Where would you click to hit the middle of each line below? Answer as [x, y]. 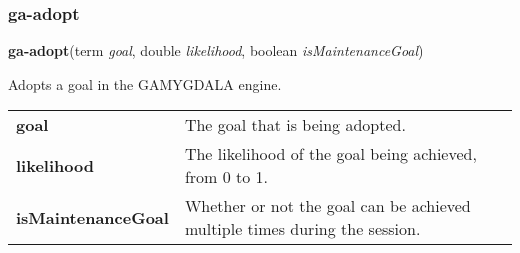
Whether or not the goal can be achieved [327, 206]
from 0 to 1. [226, 177]
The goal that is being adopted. [295, 125]
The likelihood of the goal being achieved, [330, 154]
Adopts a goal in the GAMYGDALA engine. [145, 83]
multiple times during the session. [302, 229]
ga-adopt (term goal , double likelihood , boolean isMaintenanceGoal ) [216, 50]
